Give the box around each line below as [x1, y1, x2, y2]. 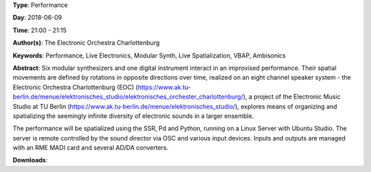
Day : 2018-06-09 [12, 14, 63, 22]
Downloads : [12, 156, 48, 164]
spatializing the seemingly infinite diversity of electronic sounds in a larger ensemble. [12, 112, 254, 120]
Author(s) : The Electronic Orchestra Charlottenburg [12, 38, 160, 47]
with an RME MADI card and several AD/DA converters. [12, 144, 168, 152]
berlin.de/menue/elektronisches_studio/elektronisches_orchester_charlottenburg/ [12, 93, 244, 101]
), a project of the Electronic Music [243, 93, 341, 101]
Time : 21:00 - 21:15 [12, 26, 67, 34]
